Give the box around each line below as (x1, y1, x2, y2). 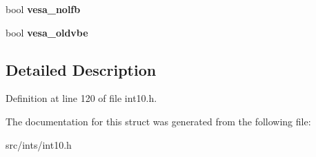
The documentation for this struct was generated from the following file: (6, 114, 311, 128)
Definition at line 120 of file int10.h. (6, 91, 157, 105)
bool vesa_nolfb (6, 2, 81, 16)
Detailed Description (6, 59, 157, 80)
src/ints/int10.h (6, 137, 72, 151)
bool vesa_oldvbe (6, 25, 88, 39)
